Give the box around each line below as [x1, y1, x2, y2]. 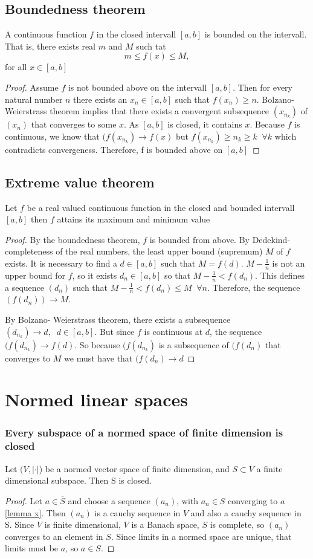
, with [176, 494, 199, 507]
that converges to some [31, 118, 117, 131]
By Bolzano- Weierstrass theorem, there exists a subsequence [5, 313, 231, 326]
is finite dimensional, [44, 518, 121, 531]
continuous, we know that [5, 129, 100, 142]
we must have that [64, 351, 133, 364]
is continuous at [144, 325, 203, 337]
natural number [5, 92, 63, 105]
